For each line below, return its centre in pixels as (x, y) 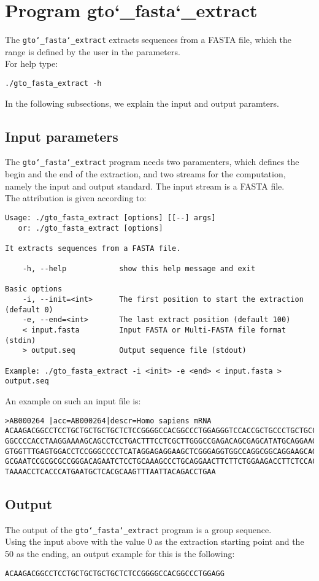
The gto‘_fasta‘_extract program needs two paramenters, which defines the (152, 162)
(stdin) (21, 340)
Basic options (34, 289)
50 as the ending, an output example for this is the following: (120, 553)
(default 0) (29, 310)
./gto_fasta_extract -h (53, 83)
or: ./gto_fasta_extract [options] (90, 228)
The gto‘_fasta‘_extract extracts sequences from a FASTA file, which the (148, 40)
